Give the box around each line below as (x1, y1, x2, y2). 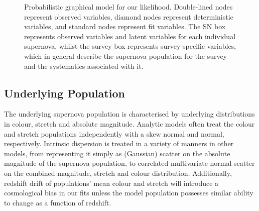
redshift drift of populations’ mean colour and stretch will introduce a (4, 177, 219, 188)
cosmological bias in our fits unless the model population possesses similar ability (4, 187, 253, 198)
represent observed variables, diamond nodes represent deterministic (24, 11, 233, 22)
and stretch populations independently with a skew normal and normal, (4, 128, 224, 139)
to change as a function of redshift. (4, 197, 111, 207)
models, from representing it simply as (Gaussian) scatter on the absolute (4, 148, 230, 158)
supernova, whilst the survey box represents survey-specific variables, (24, 41, 236, 51)
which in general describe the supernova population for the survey (24, 50, 227, 61)
